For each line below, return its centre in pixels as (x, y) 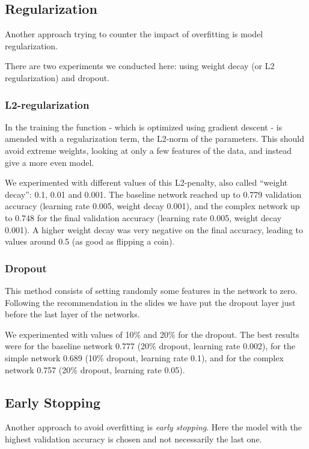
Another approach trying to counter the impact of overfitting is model (134, 34)
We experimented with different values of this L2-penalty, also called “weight (146, 182)
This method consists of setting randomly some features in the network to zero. (151, 290)
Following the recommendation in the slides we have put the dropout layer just (150, 302)
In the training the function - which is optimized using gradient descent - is (144, 127)
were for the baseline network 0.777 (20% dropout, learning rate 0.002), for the (150, 346)
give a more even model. (50, 162)
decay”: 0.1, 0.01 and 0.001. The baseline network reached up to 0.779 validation (153, 194)
